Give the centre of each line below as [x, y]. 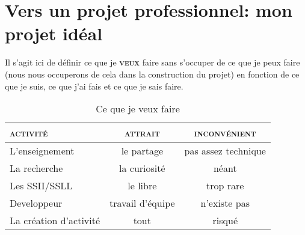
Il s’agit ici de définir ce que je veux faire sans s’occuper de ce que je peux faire [152, 62]
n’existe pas [225, 203]
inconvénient [225, 133]
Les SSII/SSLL [41, 186]
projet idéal [54, 33]
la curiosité [142, 168]
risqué [225, 221]
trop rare [225, 186]
